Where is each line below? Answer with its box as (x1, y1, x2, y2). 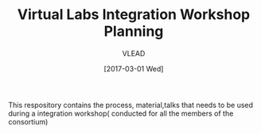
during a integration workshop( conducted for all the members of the (8, 109, 234, 118)
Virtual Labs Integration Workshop (17, 6, 251, 24)
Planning (103, 22, 164, 40)
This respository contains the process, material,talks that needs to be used (8, 100, 253, 109)
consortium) (8, 117, 49, 126)
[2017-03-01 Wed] (103, 63, 164, 73)
